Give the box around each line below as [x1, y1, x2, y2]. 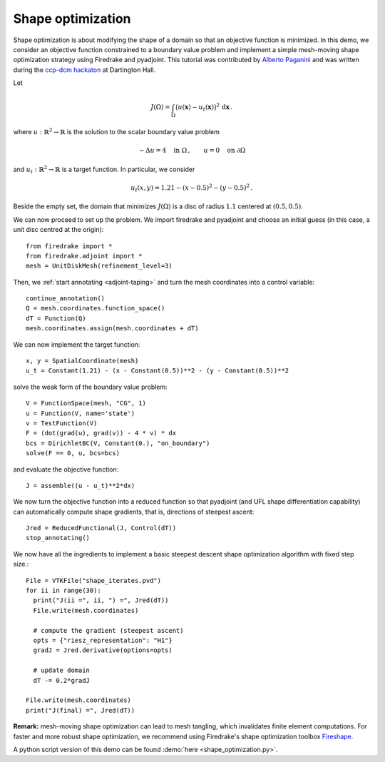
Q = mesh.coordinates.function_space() [26, 304, 165, 313]
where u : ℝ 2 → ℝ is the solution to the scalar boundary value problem [13, 127, 220, 136]
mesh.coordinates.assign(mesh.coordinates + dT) [26, 325, 199, 332]
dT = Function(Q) [26, 314, 86, 322]
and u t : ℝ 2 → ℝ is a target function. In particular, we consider [13, 164, 195, 175]
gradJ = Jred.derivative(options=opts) [33, 646, 173, 654]
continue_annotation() [26, 295, 106, 303]
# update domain [33, 666, 91, 674]
